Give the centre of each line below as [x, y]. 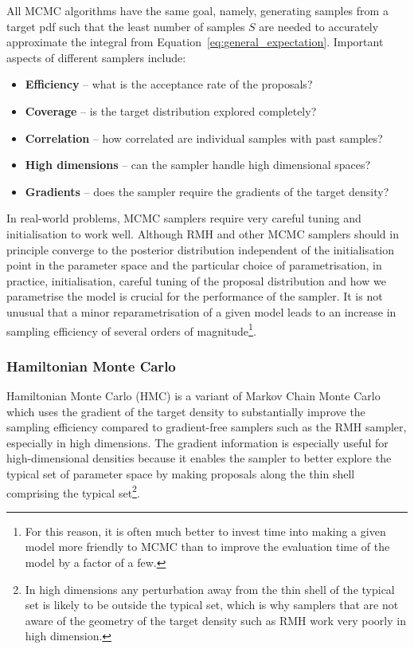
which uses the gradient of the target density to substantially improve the [186, 411]
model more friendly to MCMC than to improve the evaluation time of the [207, 547]
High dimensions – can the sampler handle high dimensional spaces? [198, 165]
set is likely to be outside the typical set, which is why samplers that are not [212, 605]
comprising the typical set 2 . [73, 491]
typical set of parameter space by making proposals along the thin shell [181, 473]
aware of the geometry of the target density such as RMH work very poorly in [215, 620]
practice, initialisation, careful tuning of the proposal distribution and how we [196, 280]
